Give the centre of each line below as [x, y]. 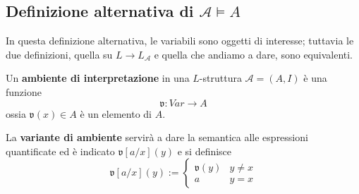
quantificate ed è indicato [60, 151]
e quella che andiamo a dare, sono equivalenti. [253, 54]
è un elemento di [116, 113]
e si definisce [205, 151]
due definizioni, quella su [59, 54]
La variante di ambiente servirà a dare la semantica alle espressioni [157, 137]
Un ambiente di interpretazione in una [98, 78]
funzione [24, 91]
